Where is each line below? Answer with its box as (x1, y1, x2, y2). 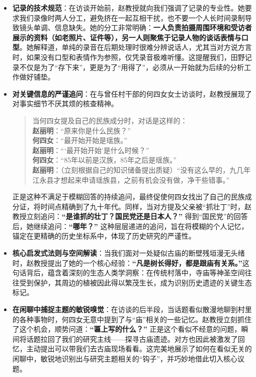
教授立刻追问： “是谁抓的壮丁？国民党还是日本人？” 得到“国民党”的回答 (12, 211, 248, 221)
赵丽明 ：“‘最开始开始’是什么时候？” (32, 144, 149, 155)
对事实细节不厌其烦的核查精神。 (12, 98, 118, 109)
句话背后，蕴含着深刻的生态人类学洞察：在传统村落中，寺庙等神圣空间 (12, 267, 245, 278)
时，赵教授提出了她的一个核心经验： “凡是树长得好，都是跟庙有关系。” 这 (12, 257, 249, 268)
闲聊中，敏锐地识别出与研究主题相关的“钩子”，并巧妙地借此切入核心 (12, 353, 238, 363)
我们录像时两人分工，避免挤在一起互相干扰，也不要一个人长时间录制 (19, 12, 245, 23)
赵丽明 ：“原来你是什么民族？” (32, 125, 131, 135)
